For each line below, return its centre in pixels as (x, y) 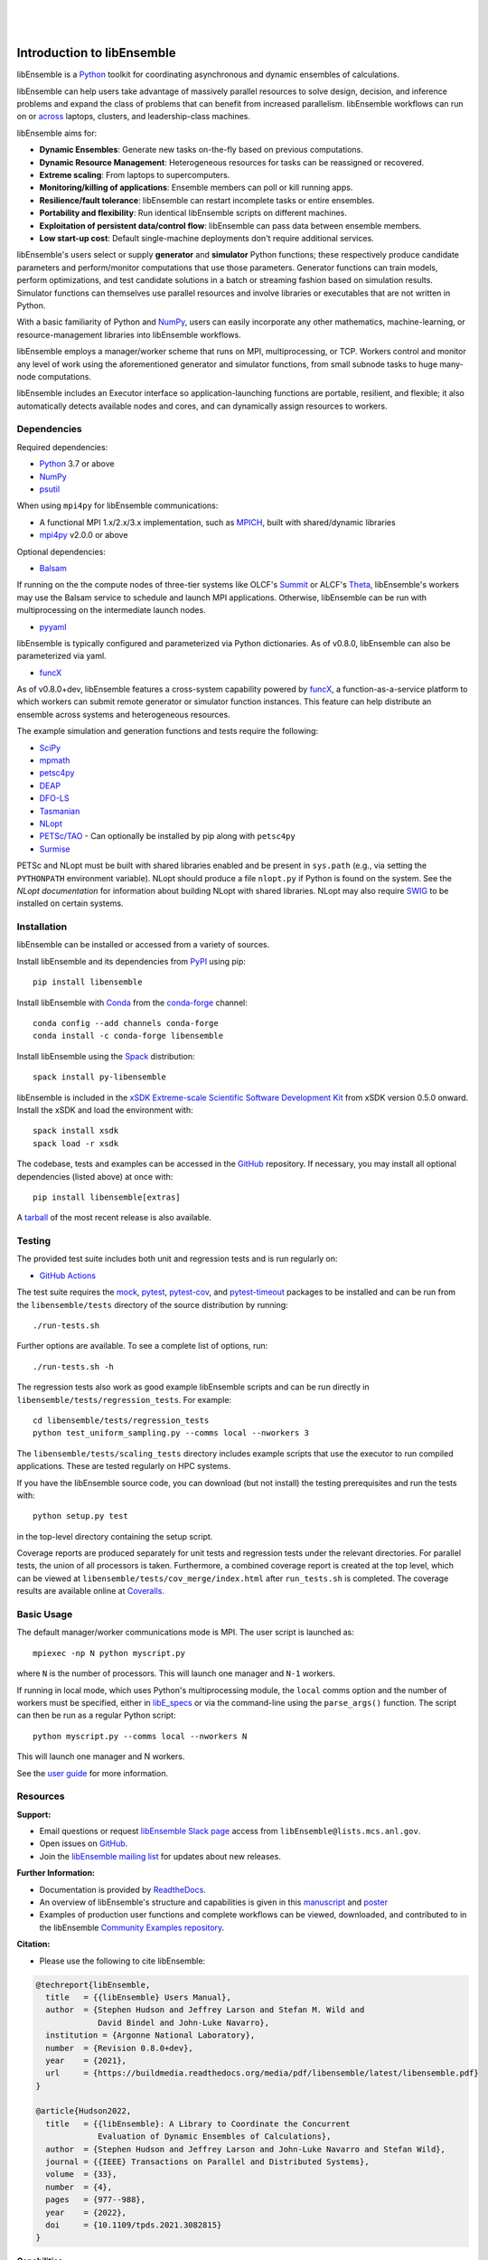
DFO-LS (54, 798)
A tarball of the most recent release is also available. (114, 1218)
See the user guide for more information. (93, 1773)
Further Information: (56, 1873)
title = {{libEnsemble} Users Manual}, (139, 1997)
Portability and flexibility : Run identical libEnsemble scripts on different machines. (193, 213)
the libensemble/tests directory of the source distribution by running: (152, 1304)
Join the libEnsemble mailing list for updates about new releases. (160, 1856)
